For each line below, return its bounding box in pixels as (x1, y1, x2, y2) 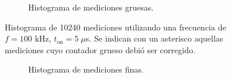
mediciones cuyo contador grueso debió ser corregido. (5, 43, 196, 56)
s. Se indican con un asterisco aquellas (86, 32, 223, 44)
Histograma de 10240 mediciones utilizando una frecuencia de (5, 20, 226, 33)
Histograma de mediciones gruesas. (28, 1, 154, 13)
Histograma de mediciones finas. (28, 63, 144, 75)
